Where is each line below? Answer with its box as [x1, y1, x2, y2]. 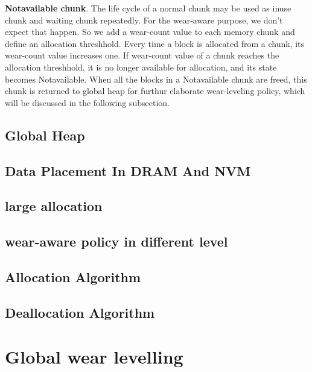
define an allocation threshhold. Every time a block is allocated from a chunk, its [5, 37, 305, 49]
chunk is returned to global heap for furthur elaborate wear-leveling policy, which [5, 84, 305, 97]
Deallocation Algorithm [5, 303, 155, 321]
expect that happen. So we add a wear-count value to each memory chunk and [5, 25, 295, 38]
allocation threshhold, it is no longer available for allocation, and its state [5, 60, 277, 73]
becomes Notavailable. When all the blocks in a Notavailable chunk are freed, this [5, 72, 307, 85]
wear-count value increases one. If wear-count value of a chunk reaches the [5, 49, 279, 61]
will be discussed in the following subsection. [5, 96, 170, 109]
